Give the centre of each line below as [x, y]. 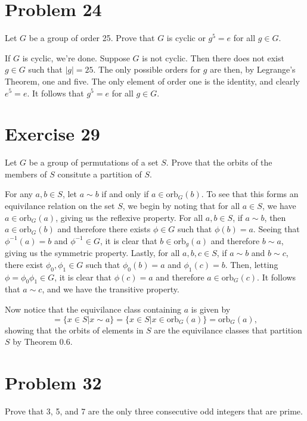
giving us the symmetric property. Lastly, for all [92, 253]
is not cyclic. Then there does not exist [213, 57]
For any [19, 194]
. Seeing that [276, 229]
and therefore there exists [104, 229]
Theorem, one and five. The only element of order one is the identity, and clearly [152, 81]
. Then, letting [252, 264]
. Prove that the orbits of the [219, 162]
